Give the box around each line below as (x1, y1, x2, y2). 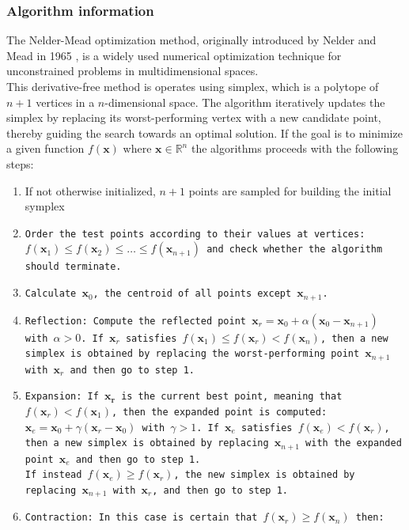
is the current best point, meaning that (121, 391, 343, 403)
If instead (25, 469, 82, 481)
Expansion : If (25, 391, 99, 403)
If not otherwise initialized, (25, 182, 156, 199)
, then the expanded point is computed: (112, 406, 328, 418)
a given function (6, 140, 85, 157)
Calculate (25, 288, 77, 300)
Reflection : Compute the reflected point (25, 315, 246, 327)
